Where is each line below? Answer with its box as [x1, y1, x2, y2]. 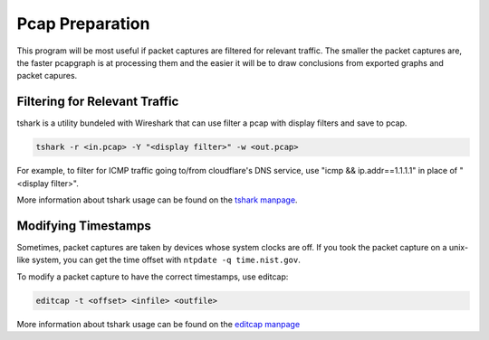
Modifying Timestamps [16, 218, 151, 233]
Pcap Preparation [16, 14, 150, 33]
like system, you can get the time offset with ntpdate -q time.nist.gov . [16, 254, 301, 266]
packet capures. [16, 71, 78, 81]
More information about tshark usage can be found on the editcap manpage [16, 318, 301, 329]
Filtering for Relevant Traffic [16, 94, 179, 109]
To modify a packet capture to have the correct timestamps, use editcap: [16, 271, 289, 282]
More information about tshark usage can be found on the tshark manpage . [16, 194, 298, 205]
